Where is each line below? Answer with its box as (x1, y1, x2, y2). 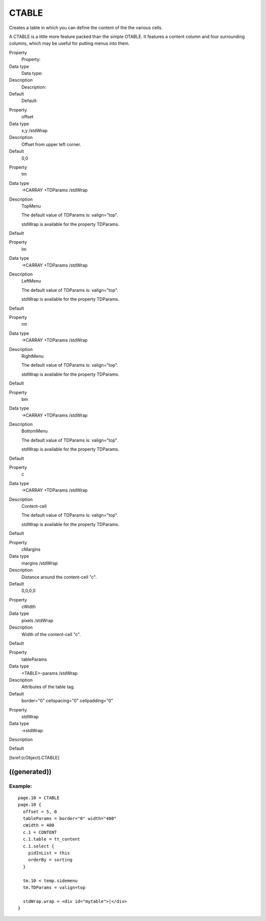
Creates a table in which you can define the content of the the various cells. (9, 25, 163, 31)
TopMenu (21, 203, 41, 209)
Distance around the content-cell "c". (21, 574, 97, 580)
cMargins (21, 546, 41, 552)
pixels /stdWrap (21, 617, 54, 623)
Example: (9, 782, 32, 789)
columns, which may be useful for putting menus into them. (9, 40, 130, 46)
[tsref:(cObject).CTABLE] (9, 754, 60, 760)
